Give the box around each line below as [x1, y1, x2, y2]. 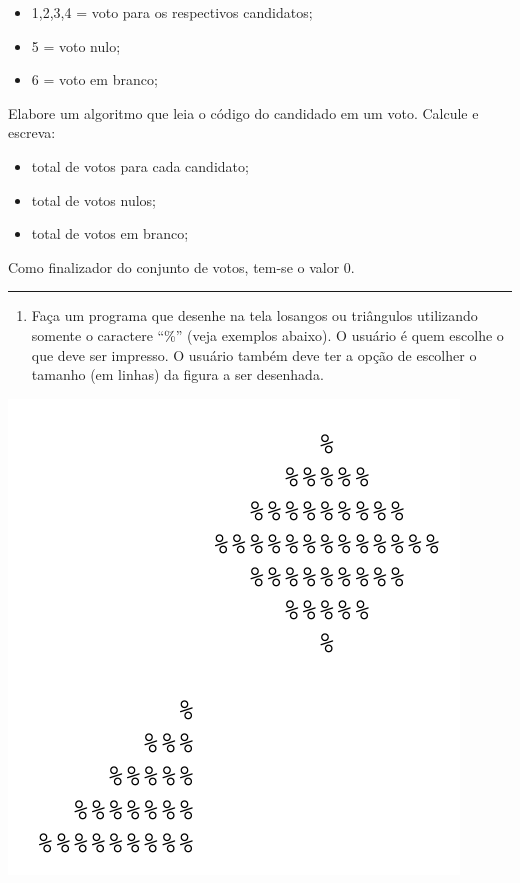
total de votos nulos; [31, 189, 157, 210]
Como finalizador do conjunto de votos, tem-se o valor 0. [8, 256, 355, 277]
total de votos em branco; [31, 223, 189, 244]
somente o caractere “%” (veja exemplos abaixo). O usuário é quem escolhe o [31, 324, 504, 345]
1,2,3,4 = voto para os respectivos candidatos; [31, 2, 313, 22]
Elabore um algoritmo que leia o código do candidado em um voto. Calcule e [8, 102, 479, 123]
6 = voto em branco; [31, 69, 158, 90]
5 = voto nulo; [31, 35, 121, 56]
